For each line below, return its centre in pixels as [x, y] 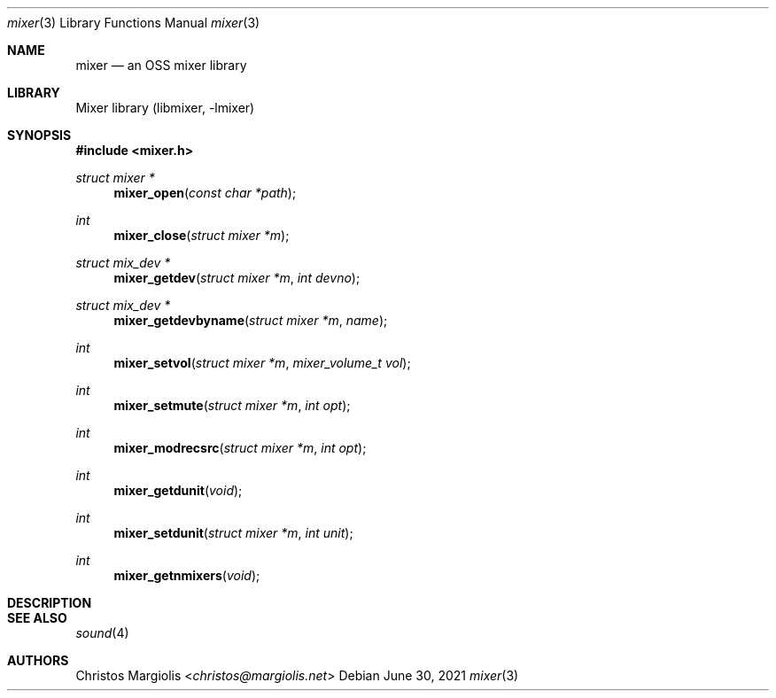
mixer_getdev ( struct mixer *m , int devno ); [237, 278]
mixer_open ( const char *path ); [205, 193]
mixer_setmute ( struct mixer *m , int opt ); [232, 405]
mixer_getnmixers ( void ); [187, 575]
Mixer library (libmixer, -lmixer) [165, 108]
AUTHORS [38, 660]
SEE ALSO [37, 618]
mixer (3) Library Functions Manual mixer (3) [134, 23]
